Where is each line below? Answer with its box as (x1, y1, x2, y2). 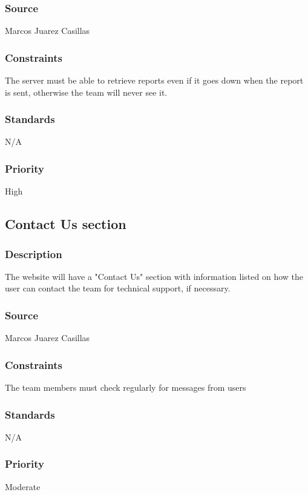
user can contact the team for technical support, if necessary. (5, 282, 231, 294)
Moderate (5, 480, 41, 493)
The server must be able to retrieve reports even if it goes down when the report (5, 74, 304, 87)
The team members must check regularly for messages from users (5, 381, 246, 394)
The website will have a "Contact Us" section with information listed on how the (5, 270, 303, 282)
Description (5, 246, 62, 261)
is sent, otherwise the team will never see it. (5, 85, 168, 98)
